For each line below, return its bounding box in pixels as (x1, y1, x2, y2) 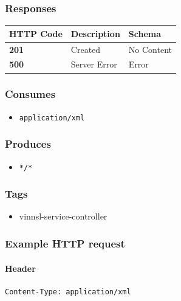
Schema (128, 27, 162, 40)
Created (70, 43, 101, 55)
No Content (128, 43, 172, 55)
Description (70, 27, 120, 40)
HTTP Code (9, 27, 63, 40)
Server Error (70, 58, 117, 71)
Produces (5, 136, 51, 151)
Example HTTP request (5, 235, 125, 251)
